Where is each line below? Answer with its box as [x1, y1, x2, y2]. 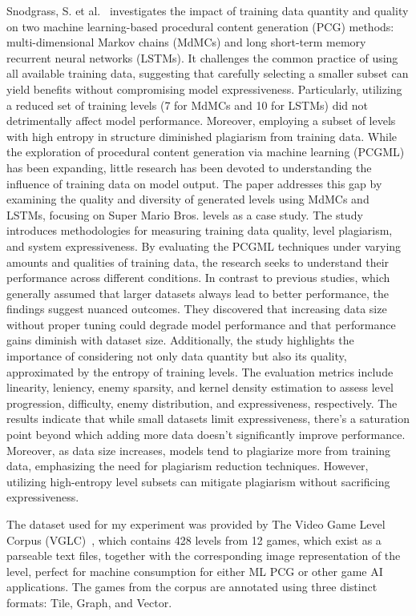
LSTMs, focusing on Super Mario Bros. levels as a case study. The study [6, 206, 363, 223]
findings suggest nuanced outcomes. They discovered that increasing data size [6, 300, 387, 317]
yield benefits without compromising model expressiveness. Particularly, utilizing [6, 80, 402, 97]
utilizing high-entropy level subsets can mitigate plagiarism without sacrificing [6, 473, 390, 489]
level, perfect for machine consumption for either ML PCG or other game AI [6, 562, 383, 579]
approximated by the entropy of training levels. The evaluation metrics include [6, 363, 394, 380]
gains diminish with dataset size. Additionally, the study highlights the [6, 332, 354, 348]
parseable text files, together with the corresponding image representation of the [6, 547, 401, 564]
